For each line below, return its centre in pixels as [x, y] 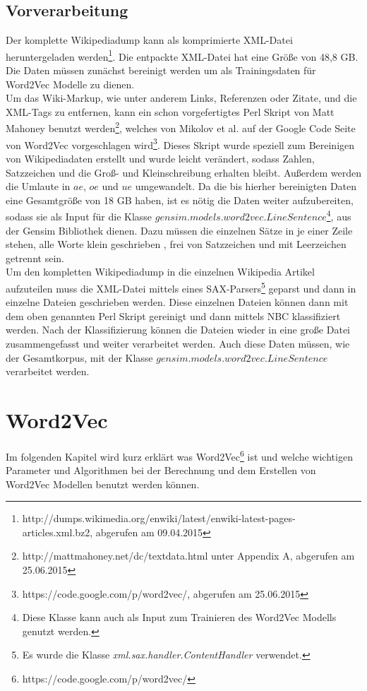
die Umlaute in [38, 186]
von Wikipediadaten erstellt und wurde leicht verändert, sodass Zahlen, [160, 158]
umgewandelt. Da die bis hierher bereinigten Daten [246, 186]
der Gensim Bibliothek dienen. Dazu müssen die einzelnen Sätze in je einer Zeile [179, 230]
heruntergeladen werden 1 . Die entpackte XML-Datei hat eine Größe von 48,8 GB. [182, 55]
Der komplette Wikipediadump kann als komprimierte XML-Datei [149, 40]
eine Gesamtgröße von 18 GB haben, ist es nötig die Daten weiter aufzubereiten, [180, 200]
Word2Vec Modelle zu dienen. [70, 84]
